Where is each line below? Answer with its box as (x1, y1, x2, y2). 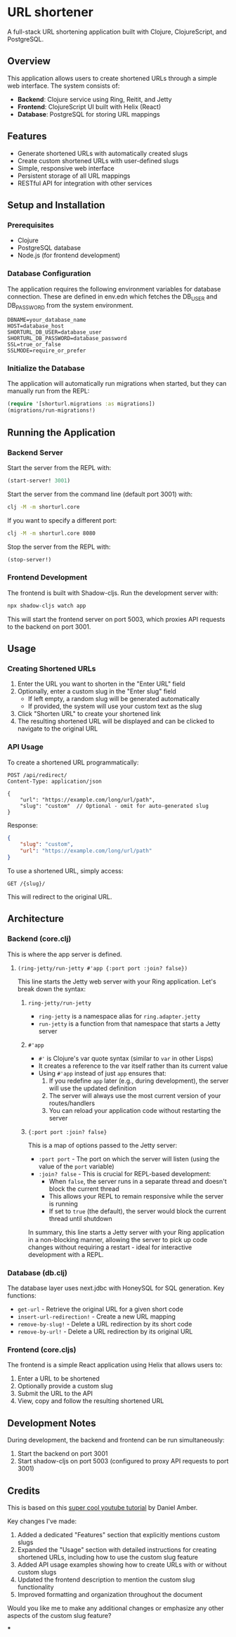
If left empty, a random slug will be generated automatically (27, 695, 200, 703)
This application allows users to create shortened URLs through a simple (7, 74, 218, 82)
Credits (7, 1485, 41, 1496)
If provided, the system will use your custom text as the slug (27, 702, 202, 710)
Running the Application (7, 426, 116, 438)
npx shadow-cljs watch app (7, 602, 86, 609)
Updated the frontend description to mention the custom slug (17, 1575, 195, 1584)
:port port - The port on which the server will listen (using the (38, 1154, 220, 1163)
